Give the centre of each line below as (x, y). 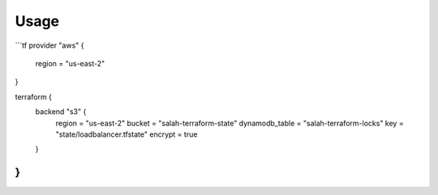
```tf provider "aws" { (49, 45)
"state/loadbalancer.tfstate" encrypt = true (127, 134)
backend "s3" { (61, 112)
